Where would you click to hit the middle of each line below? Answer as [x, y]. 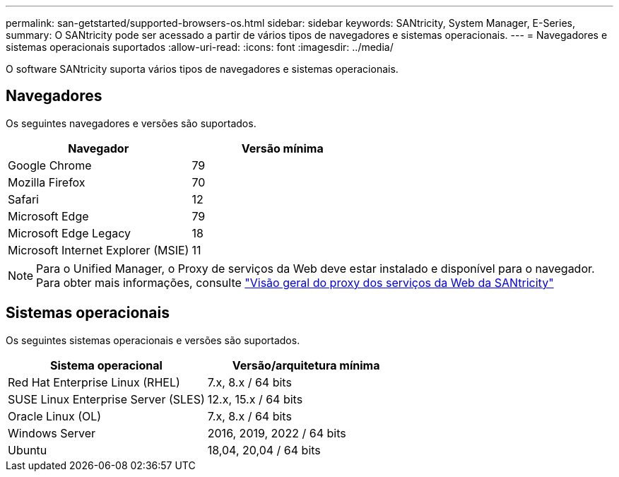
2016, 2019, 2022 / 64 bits [277, 433]
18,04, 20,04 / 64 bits [264, 450]
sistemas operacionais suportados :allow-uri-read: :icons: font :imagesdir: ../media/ [200, 47]
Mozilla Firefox [47, 182]
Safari [23, 199]
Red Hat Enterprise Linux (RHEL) [94, 382]
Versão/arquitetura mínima [306, 365]
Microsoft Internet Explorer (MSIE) [99, 250]
